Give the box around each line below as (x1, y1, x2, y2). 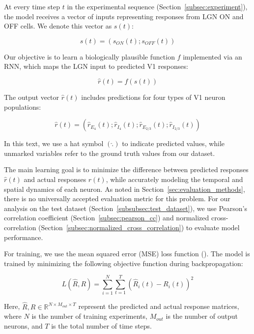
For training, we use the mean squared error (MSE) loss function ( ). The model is (4, 248, 250, 259)
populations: (4, 101, 41, 112)
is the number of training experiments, (31, 311, 147, 321)
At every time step (4, 1, 60, 11)
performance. (4, 232, 43, 242)
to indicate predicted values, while (122, 138, 225, 149)
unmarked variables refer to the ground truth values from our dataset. (4, 148, 215, 158)
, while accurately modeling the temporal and (106, 174, 243, 184)
